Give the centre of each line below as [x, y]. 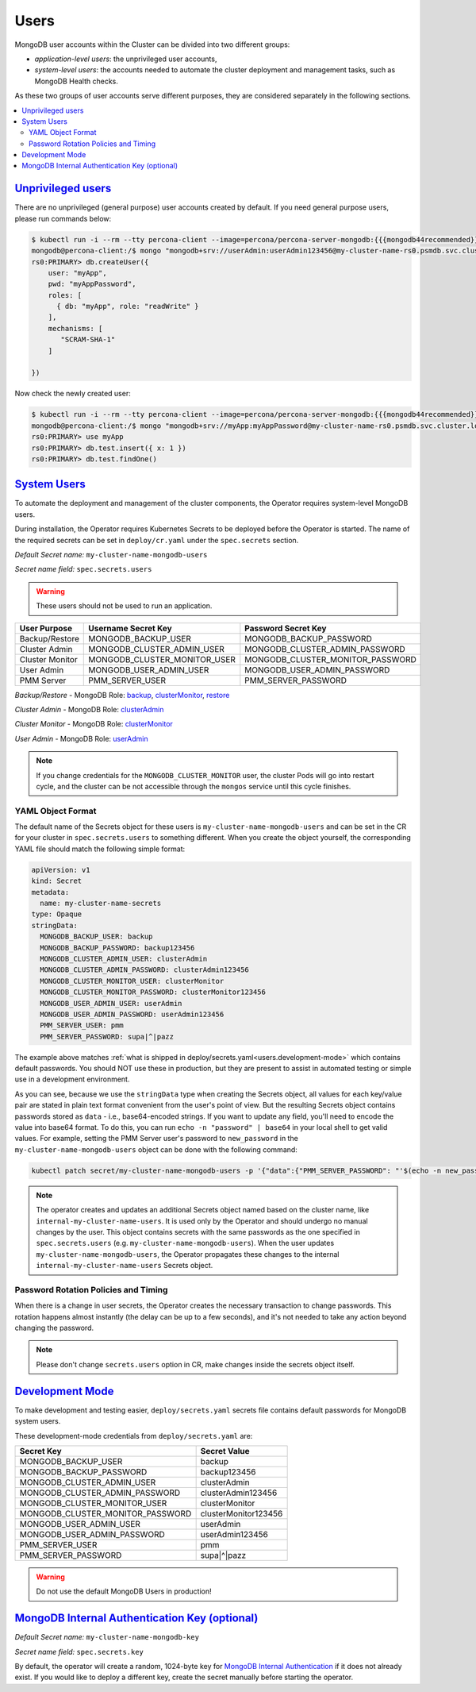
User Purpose [46, 628]
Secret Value [225, 1451]
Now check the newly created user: [73, 394]
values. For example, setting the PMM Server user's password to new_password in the [157, 1139]
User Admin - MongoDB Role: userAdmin [81, 738]
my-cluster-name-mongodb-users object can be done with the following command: [156, 1149]
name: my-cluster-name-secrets [101, 903]
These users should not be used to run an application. [124, 606]
